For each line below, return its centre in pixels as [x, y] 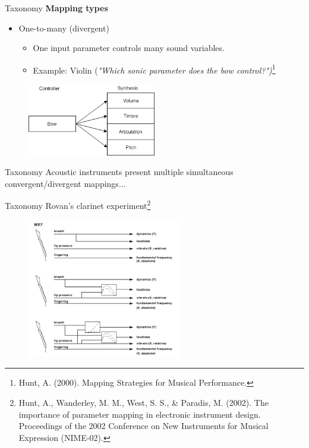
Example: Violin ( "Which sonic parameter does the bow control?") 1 [154, 69]
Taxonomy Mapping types [56, 8]
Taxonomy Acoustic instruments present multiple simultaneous [119, 172]
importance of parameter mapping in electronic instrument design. [140, 414]
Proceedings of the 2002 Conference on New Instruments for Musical [144, 426]
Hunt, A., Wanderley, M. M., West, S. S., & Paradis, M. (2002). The [144, 403]
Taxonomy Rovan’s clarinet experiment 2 [78, 204]
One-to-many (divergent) [64, 28]
